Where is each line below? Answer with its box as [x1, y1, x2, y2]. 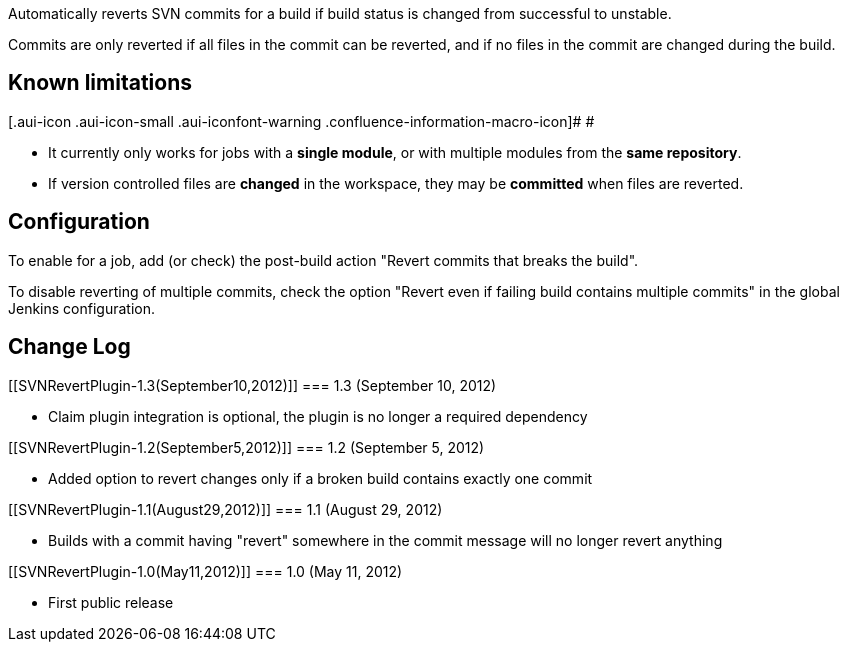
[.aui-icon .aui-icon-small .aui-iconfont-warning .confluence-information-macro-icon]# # [8, 112, 595, 130]
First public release [48, 593, 174, 611]
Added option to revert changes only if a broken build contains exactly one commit [48, 469, 593, 487]
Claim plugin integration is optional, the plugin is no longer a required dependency [48, 407, 588, 425]
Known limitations [8, 70, 192, 96]
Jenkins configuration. [8, 299, 155, 317]
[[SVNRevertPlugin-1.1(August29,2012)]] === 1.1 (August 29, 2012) [8, 500, 443, 518]
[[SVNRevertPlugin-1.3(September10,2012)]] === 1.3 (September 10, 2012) [8, 376, 497, 394]
